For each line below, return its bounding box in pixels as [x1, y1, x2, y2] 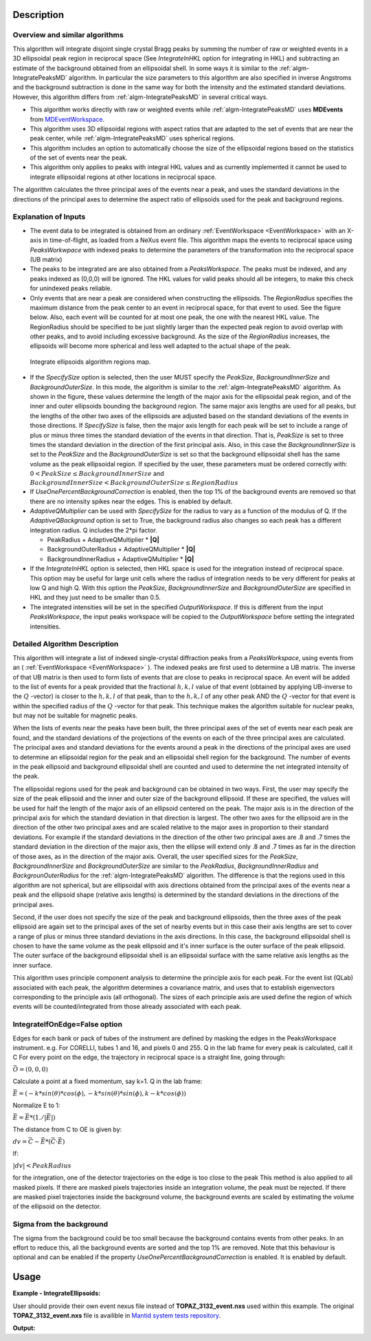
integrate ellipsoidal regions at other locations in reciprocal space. [30, 173, 216, 181]
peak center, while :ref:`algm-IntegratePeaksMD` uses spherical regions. [30, 134, 236, 142]
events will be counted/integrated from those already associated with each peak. [12, 1003, 242, 1011]
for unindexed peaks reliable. [30, 284, 113, 292]
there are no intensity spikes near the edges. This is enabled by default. [30, 497, 233, 505]
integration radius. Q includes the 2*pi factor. [30, 526, 157, 534]
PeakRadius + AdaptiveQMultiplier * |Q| [47, 536, 159, 544]
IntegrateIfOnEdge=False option [12, 1020, 123, 1029]
